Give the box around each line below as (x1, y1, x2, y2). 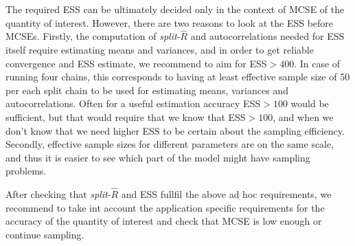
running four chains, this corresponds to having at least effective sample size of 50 (5, 69, 350, 84)
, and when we (273, 109, 334, 124)
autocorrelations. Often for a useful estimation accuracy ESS (5, 96, 261, 111)
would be (290, 96, 329, 111)
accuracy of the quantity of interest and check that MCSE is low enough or (5, 214, 322, 228)
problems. (5, 164, 47, 178)
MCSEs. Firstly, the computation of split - (5, 29, 181, 43)
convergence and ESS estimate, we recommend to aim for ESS (5, 56, 267, 70)
